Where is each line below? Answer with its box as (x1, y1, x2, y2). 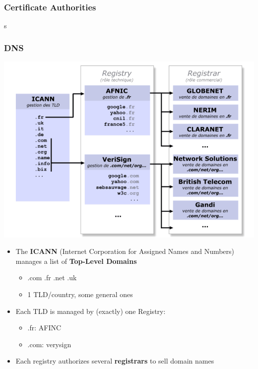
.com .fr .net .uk (27, 272, 77, 283)
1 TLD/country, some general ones (27, 289, 133, 299)
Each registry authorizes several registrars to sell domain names (15, 356, 214, 366)
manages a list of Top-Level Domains (15, 255, 137, 266)
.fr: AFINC (27, 322, 62, 333)
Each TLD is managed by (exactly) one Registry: (15, 306, 166, 316)
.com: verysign (27, 339, 71, 349)
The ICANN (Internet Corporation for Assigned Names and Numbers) (15, 246, 235, 256)
